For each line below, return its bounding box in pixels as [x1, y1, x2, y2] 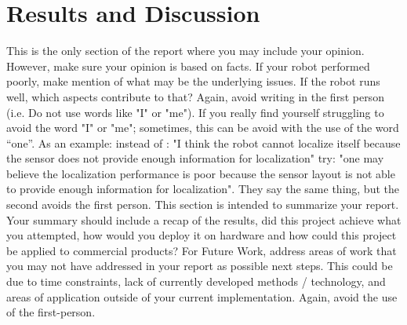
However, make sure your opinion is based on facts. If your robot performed [6, 57, 370, 74]
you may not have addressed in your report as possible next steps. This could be [6, 257, 393, 274]
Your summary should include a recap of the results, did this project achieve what [6, 211, 402, 228]
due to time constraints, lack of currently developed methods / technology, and [6, 273, 386, 290]
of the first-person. [6, 304, 96, 320]
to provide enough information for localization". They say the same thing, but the [6, 181, 399, 197]
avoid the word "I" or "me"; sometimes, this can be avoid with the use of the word [6, 119, 399, 136]
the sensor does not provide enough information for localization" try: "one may [6, 150, 384, 166]
